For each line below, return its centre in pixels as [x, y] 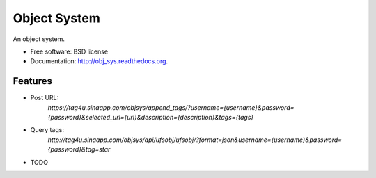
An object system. [39, 39]
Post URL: [45, 98]
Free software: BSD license [69, 51]
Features [32, 81]
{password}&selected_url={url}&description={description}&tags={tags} [151, 118]
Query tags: [47, 130]
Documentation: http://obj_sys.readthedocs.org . [99, 61]
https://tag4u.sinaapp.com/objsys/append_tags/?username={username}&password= [171, 107]
